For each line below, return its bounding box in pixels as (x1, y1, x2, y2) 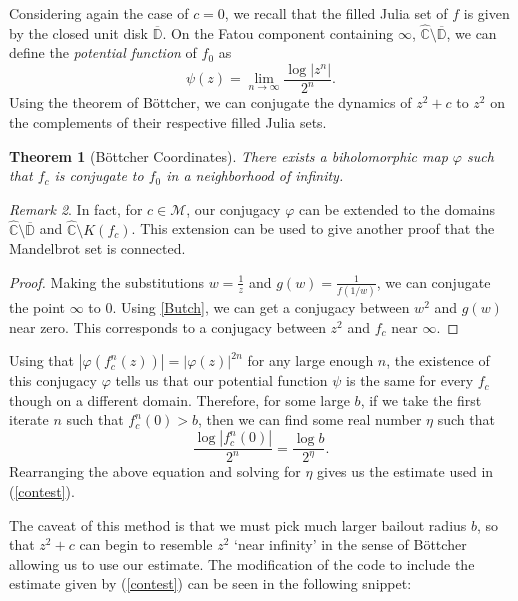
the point (9, 297, 66, 318)
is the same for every (346, 370, 474, 391)
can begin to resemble (79, 534, 213, 555)
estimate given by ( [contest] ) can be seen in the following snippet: (9, 573, 412, 594)
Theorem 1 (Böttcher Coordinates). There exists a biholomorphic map (9, 145, 448, 166)
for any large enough (247, 350, 374, 371)
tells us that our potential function (115, 370, 328, 391)
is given (463, 3, 510, 23)
